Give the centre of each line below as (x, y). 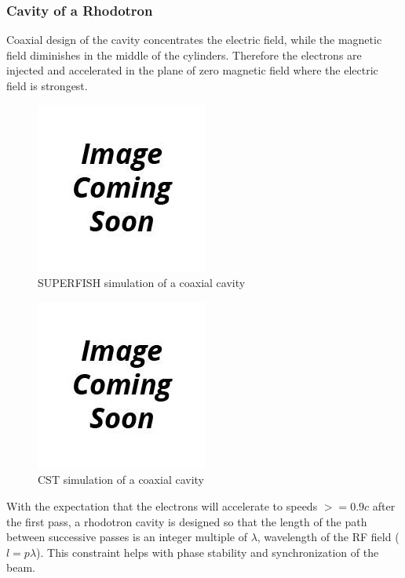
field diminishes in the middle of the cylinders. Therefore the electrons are (184, 55)
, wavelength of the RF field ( (328, 537)
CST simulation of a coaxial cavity (121, 480)
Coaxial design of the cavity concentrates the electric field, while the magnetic (194, 40)
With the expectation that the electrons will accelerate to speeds (162, 505)
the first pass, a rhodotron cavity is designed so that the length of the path (187, 521)
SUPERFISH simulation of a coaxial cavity (142, 283)
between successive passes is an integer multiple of (127, 537)
